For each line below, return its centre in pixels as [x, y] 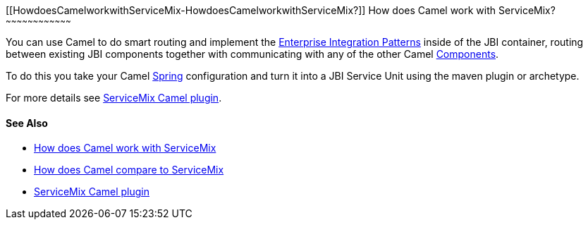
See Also [27, 123]
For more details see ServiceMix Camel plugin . [114, 98]
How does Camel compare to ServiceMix [129, 170]
